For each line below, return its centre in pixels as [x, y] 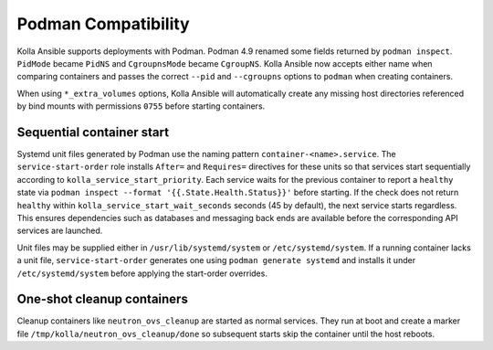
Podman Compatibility [104, 24]
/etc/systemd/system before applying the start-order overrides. [142, 273]
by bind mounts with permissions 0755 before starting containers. [141, 106]
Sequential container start [93, 132]
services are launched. [60, 231]
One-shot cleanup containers [103, 299]
